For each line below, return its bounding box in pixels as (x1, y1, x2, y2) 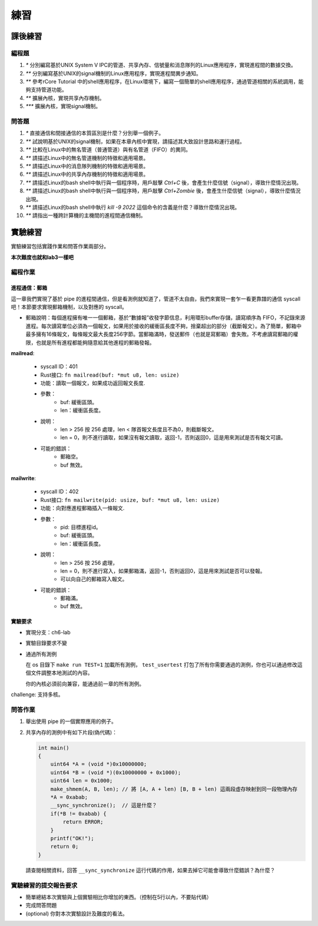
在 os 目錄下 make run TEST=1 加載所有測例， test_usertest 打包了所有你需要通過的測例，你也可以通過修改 (25, 661, 297, 668)
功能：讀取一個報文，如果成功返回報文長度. (40, 379, 145, 387)
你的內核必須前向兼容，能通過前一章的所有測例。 (25, 680, 144, 687)
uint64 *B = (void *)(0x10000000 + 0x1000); (50, 769, 181, 776)
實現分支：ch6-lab (25, 628, 71, 635)
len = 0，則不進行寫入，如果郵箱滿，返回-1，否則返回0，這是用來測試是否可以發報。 (60, 567, 266, 574)
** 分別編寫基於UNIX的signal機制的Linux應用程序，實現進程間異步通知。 (25, 69, 201, 76)
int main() (38, 744, 69, 751)
